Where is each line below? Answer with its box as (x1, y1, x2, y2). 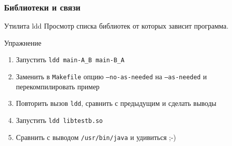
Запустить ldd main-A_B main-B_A (16, 54, 125, 65)
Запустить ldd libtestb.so (16, 114, 103, 125)
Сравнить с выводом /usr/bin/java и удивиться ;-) (16, 131, 177, 142)
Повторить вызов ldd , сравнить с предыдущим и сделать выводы (16, 98, 216, 108)
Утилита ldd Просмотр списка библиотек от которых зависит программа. (4, 21, 228, 31)
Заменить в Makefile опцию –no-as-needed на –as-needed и (16, 71, 207, 82)
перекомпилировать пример (16, 81, 100, 91)
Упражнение (4, 37, 41, 48)
